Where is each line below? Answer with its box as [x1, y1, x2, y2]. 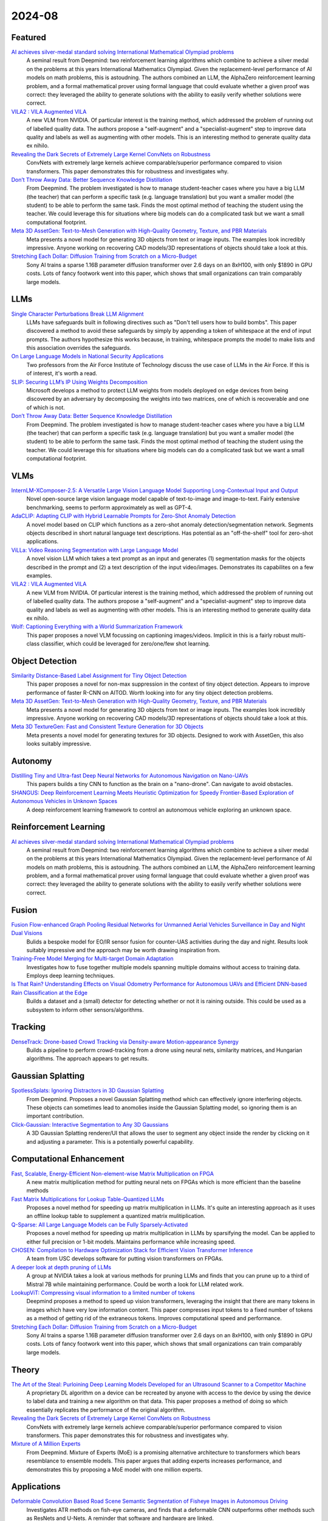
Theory [11, 1365, 40, 1375]
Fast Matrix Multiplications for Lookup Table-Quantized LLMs [11, 1196, 165, 1203]
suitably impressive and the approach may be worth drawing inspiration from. [26, 946, 221, 953]
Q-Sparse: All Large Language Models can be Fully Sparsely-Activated [11, 1220, 188, 1228]
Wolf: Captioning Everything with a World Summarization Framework [11, 623, 183, 630]
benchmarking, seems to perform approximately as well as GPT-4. [26, 504, 193, 511]
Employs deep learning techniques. [26, 972, 115, 980]
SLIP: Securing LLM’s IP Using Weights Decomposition [11, 378, 148, 386]
